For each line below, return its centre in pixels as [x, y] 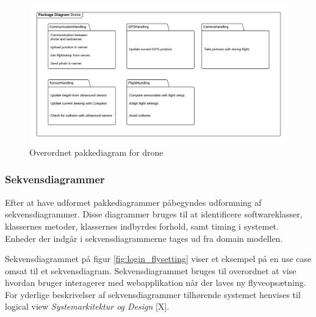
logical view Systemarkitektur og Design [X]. [87, 306]
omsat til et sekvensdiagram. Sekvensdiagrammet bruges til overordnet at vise [151, 270]
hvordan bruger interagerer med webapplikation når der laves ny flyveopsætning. [156, 282]
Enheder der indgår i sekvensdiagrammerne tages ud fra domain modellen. [144, 238]
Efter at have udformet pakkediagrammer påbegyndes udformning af [133, 202]
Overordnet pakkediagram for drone [96, 152]
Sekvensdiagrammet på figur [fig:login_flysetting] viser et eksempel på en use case [158, 259]
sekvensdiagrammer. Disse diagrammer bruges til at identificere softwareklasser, [154, 214]
